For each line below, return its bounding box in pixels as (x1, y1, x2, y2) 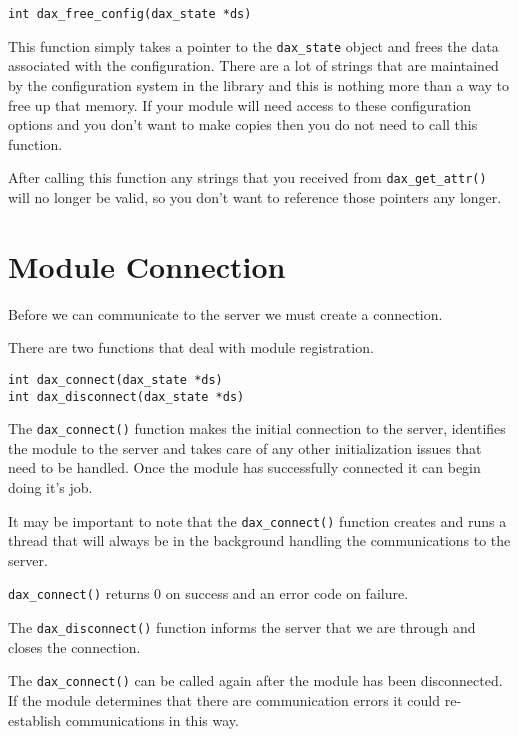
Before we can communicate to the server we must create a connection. (8, 303, 443, 324)
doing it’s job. (8, 477, 93, 497)
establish (8, 709, 62, 730)
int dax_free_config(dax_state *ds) (8, 7, 252, 21)
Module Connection (8, 245, 286, 286)
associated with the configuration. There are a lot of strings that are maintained (8, 55, 499, 76)
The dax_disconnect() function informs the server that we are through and (8, 617, 476, 638)
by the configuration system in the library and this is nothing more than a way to (8, 74, 509, 95)
